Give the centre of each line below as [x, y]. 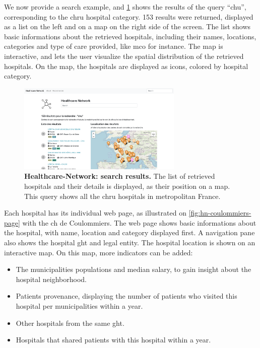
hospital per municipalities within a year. [79, 306]
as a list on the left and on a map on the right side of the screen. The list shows [127, 26]
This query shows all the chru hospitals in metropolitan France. [122, 196]
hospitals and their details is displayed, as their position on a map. [127, 186]
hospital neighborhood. [51, 279]
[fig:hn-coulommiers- [220, 213]
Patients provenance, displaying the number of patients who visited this [126, 296]
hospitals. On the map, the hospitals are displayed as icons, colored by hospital [126, 66]
